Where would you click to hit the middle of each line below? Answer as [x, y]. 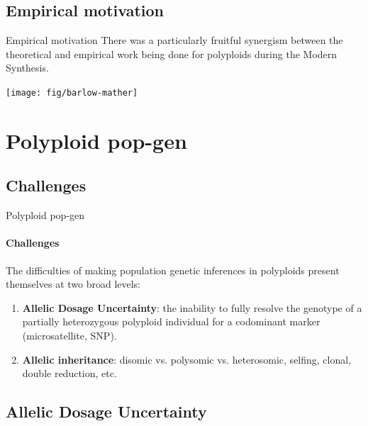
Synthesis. [27, 68]
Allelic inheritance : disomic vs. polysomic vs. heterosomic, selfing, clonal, [187, 359]
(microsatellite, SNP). [69, 335]
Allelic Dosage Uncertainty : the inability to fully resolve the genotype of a [192, 307]
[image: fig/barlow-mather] [72, 93]
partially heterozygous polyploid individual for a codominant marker [171, 321]
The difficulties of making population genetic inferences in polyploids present [173, 270]
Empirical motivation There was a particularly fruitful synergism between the [174, 40]
